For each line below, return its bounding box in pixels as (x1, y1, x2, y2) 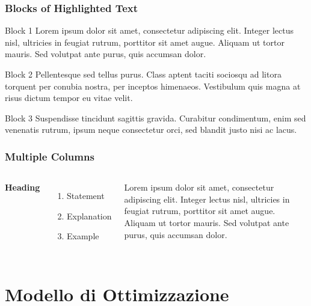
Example (67, 230, 99, 242)
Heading (5, 181, 40, 194)
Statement (67, 189, 105, 202)
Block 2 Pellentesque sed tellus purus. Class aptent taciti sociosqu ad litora (5, 68, 282, 80)
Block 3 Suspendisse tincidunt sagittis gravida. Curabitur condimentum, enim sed (5, 111, 306, 124)
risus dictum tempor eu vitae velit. (5, 91, 133, 104)
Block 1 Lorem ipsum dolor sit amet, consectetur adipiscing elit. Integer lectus (5, 24, 294, 37)
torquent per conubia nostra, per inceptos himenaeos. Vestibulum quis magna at (5, 79, 301, 92)
